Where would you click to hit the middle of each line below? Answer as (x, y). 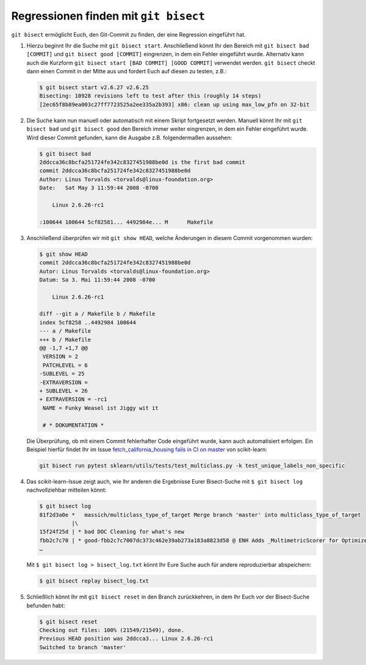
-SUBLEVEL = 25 (62, 374)
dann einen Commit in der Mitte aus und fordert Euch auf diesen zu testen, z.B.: (127, 71)
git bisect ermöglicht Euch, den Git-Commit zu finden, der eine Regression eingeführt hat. (129, 34)
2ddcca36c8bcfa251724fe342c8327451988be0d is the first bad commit (142, 162)
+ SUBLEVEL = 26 (64, 391)
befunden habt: (46, 605)
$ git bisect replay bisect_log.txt (94, 581)
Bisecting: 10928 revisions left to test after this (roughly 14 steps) (150, 96)
